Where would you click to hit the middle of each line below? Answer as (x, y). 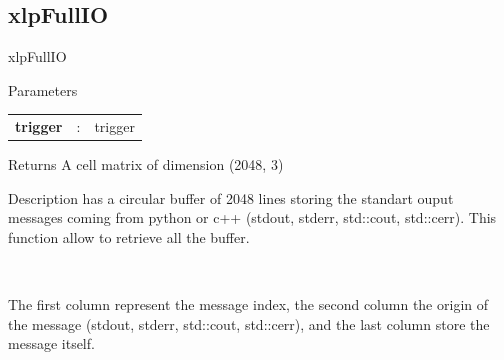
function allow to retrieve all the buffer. (129, 237)
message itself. (51, 343)
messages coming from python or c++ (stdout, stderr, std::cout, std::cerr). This (252, 217)
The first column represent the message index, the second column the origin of (248, 304)
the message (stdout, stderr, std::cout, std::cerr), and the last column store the (249, 323)
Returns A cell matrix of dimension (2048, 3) (146, 164)
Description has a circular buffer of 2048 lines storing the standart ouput (231, 197)
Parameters (43, 89)
